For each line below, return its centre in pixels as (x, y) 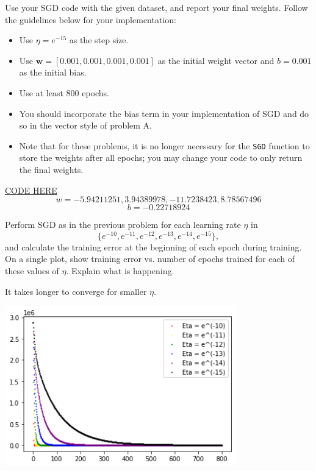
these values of (32, 271)
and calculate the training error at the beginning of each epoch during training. (153, 246)
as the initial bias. (53, 72)
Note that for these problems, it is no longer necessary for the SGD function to (164, 145)
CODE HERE (31, 190)
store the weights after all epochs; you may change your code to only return (161, 158)
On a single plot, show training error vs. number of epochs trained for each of (150, 259)
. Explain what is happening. (120, 271)
